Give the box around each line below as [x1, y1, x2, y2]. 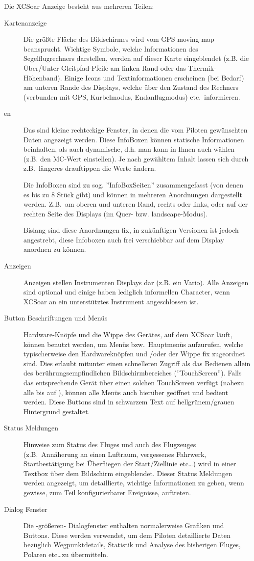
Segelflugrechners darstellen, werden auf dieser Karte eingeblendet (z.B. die [23, 53, 249, 63]
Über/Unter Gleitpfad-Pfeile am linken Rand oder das [23, 62, 186, 73]
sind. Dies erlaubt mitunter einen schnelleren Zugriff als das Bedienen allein [23, 358, 251, 368]
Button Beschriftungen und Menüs [4, 313, 108, 323]
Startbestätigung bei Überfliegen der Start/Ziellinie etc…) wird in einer [23, 458, 236, 469]
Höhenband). [23, 72, 62, 82]
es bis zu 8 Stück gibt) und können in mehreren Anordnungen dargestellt [23, 189, 242, 199]
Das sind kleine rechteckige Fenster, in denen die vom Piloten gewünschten [23, 124, 248, 134]
